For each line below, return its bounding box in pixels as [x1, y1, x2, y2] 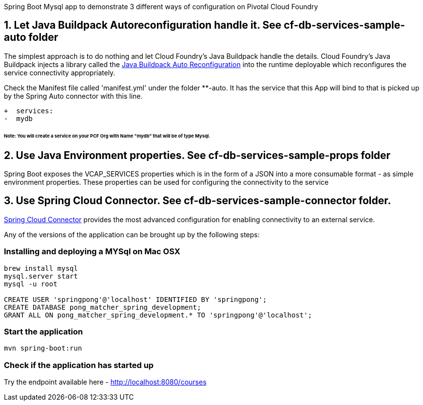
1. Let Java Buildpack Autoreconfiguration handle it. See [4, 19, 282, 32]
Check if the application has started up [4, 360, 154, 370]
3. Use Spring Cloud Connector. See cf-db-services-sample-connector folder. [4, 194, 391, 207]
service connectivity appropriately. [4, 68, 115, 77]
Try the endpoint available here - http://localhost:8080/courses [4, 378, 207, 387]
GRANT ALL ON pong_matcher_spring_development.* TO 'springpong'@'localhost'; [4, 311, 312, 319]
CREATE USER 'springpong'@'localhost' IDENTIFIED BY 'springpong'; [4, 295, 267, 303]
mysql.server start [4, 272, 78, 280]
